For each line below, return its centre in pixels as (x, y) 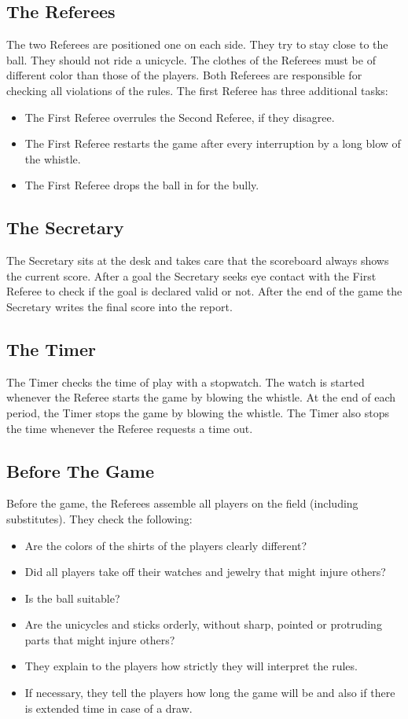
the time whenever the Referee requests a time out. (130, 428)
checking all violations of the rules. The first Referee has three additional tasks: (197, 90)
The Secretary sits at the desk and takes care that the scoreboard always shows (198, 260)
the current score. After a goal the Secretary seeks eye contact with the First (191, 275)
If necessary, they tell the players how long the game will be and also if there (210, 693)
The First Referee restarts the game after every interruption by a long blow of (213, 143)
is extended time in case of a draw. (108, 708)
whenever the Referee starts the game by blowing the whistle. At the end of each (201, 397)
